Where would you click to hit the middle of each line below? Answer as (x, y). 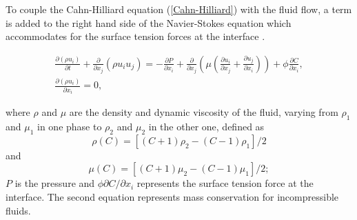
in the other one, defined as (206, 126)
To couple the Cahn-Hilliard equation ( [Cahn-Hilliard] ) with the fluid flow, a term (179, 9)
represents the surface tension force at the (225, 183)
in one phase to (70, 126)
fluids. (18, 210)
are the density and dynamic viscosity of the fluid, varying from (204, 112)
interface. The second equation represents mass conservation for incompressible (172, 196)
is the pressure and (55, 183)
